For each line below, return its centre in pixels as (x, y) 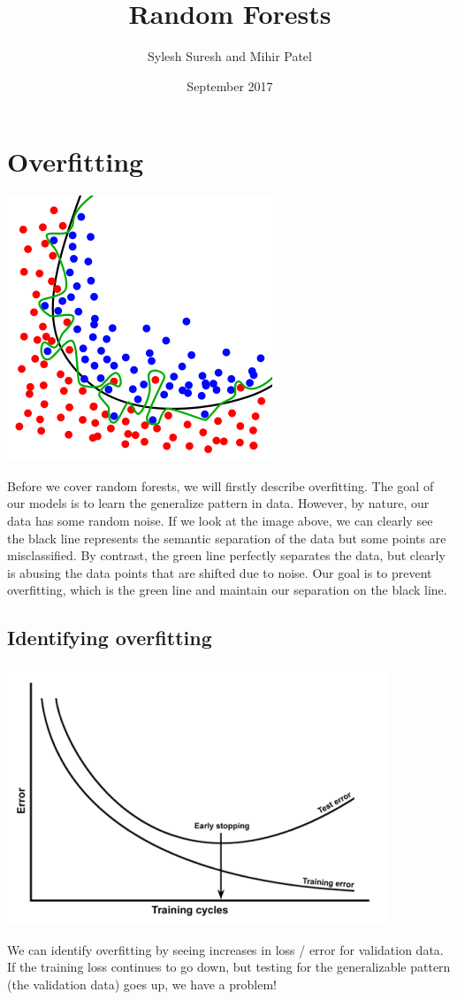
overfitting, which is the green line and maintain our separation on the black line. (227, 590)
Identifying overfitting (110, 638)
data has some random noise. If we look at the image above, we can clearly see (220, 521)
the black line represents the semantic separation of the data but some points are (227, 538)
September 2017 (230, 85)
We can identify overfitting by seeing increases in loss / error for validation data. (225, 949)
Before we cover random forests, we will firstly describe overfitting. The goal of (221, 485)
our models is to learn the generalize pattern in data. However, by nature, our (218, 503)
